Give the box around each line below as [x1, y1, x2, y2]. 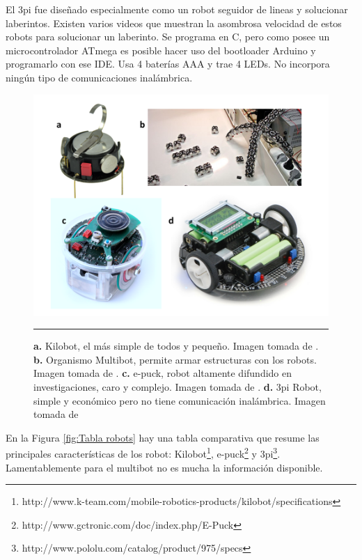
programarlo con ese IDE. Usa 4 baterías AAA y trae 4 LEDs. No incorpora [6, 56, 330, 71]
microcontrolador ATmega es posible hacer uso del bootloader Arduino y [6, 42, 316, 57]
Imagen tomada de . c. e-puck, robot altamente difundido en [33, 366, 292, 380]
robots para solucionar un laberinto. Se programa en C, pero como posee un [6, 29, 330, 44]
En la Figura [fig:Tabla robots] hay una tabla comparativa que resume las [6, 430, 320, 444]
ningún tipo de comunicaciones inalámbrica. [6, 70, 193, 84]
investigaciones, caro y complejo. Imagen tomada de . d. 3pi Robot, [33, 379, 322, 394]
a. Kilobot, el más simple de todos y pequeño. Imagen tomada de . [33, 339, 319, 353]
